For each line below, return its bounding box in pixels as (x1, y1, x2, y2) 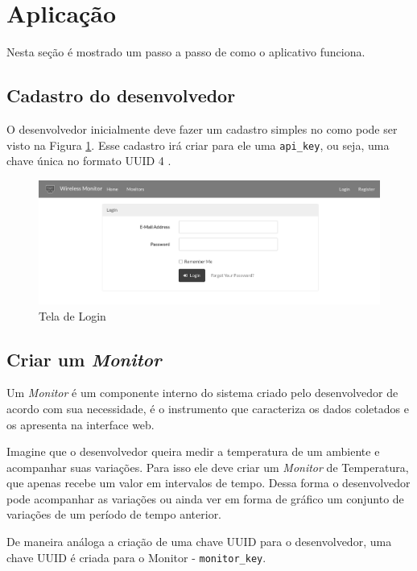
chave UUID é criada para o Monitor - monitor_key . (6, 548, 266, 565)
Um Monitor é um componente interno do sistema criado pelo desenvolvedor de (6, 384, 398, 401)
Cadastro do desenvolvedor (6, 83, 236, 108)
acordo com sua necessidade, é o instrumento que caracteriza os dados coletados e (6, 399, 409, 416)
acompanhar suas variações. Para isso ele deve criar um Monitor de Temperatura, (6, 458, 409, 475)
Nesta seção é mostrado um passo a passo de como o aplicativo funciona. (6, 43, 365, 60)
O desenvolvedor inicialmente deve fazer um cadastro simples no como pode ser (6, 120, 398, 137)
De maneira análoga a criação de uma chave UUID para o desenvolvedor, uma (6, 533, 392, 550)
